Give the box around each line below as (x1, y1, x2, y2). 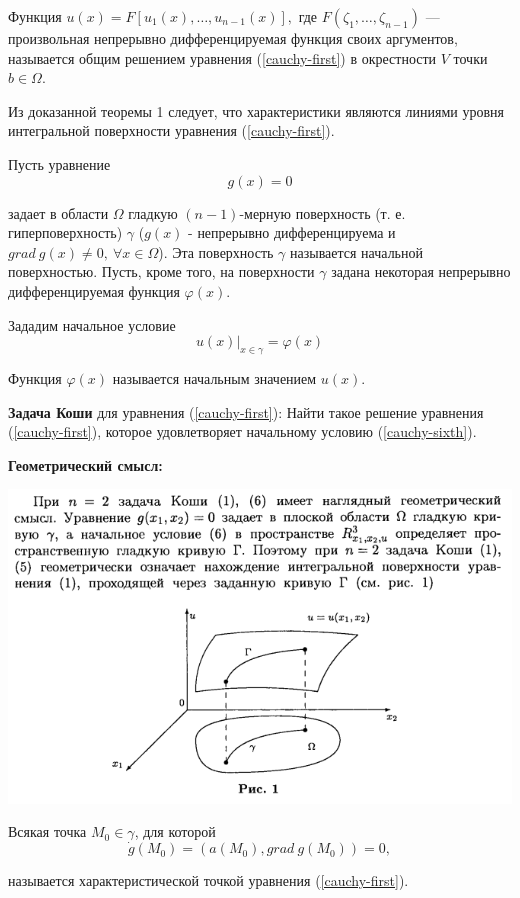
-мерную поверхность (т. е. (239, 202, 406, 223)
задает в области (8, 202, 109, 223)
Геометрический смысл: (8, 454, 163, 475)
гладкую (128, 202, 178, 223)
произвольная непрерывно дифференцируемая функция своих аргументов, (8, 28, 458, 48)
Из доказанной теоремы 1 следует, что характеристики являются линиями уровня (8, 100, 505, 121)
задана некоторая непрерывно (331, 261, 511, 282)
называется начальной (290, 241, 423, 262)
